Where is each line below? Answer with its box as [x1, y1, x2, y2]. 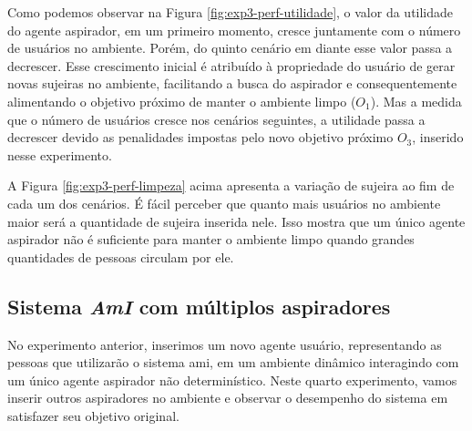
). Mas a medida [370, 91, 462, 110]
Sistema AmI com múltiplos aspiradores [7, 292, 391, 320]
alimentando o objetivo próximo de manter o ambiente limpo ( [7, 91, 356, 110]
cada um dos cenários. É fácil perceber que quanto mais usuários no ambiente [7, 193, 441, 212]
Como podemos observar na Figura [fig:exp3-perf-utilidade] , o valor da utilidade [7, 3, 454, 21]
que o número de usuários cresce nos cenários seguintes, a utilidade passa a [7, 109, 426, 128]
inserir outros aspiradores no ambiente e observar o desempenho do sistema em [7, 388, 448, 407]
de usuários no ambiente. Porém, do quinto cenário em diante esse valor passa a [7, 38, 453, 57]
